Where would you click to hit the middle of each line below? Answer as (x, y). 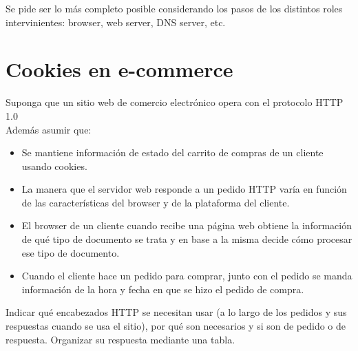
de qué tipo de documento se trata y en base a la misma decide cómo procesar (187, 239)
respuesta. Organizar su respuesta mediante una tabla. (120, 339)
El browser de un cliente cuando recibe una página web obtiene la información (187, 225)
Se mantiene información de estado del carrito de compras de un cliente (172, 152)
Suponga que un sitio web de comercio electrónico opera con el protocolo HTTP (175, 102)
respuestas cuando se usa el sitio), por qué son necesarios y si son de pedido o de (176, 326)
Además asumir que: (49, 129)
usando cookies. (54, 166)
